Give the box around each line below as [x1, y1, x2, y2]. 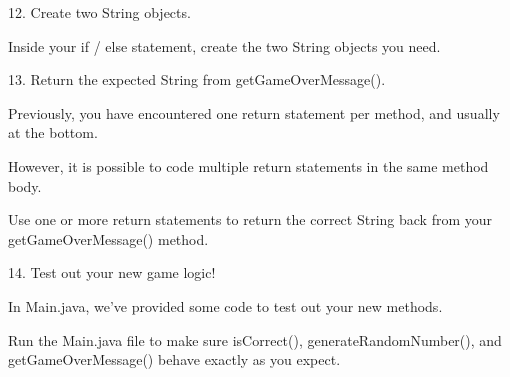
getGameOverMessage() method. [8, 228, 209, 249]
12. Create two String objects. [8, 2, 191, 22]
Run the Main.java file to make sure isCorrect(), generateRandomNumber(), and [8, 329, 502, 350]
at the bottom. [8, 122, 98, 143]
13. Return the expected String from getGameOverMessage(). [8, 69, 386, 90]
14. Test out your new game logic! [8, 262, 216, 283]
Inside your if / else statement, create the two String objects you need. [8, 35, 441, 56]
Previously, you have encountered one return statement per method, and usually [8, 102, 500, 123]
